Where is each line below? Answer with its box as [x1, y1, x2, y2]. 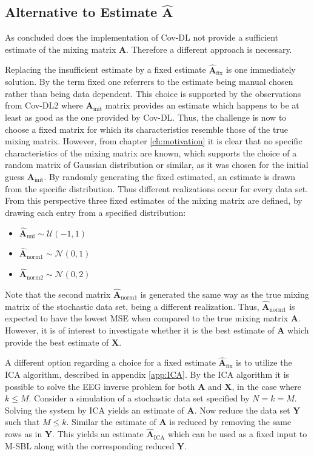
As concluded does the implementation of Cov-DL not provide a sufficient [5, 31, 278, 44]
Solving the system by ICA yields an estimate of [5, 403, 184, 416]
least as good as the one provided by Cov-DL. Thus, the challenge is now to [5, 110, 287, 123]
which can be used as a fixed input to [168, 428, 307, 440]
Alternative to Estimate [5, 2, 158, 21]
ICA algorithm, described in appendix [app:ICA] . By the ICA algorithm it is [5, 367, 290, 380]
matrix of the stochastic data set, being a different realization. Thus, [5, 300, 259, 312]
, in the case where [232, 380, 301, 392]
